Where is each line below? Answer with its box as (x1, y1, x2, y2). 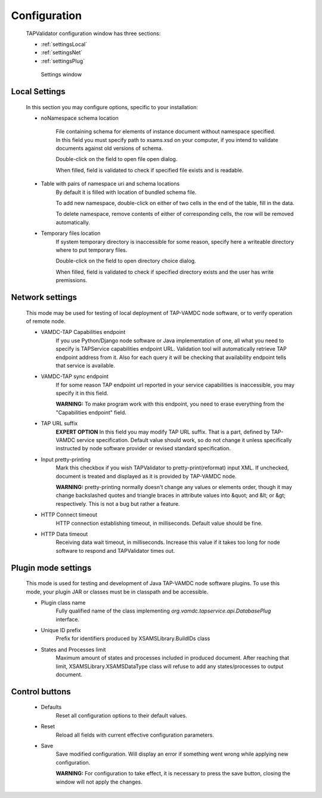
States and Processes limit (41, 646, 106, 653)
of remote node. (26, 317, 66, 324)
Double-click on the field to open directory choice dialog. (55, 257, 196, 265)
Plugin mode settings (11, 562, 92, 573)
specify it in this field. (55, 389, 109, 397)
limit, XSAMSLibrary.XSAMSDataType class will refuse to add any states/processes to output (55, 663, 284, 670)
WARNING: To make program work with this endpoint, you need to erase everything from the (55, 400, 284, 408)
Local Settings (11, 86, 66, 97)
